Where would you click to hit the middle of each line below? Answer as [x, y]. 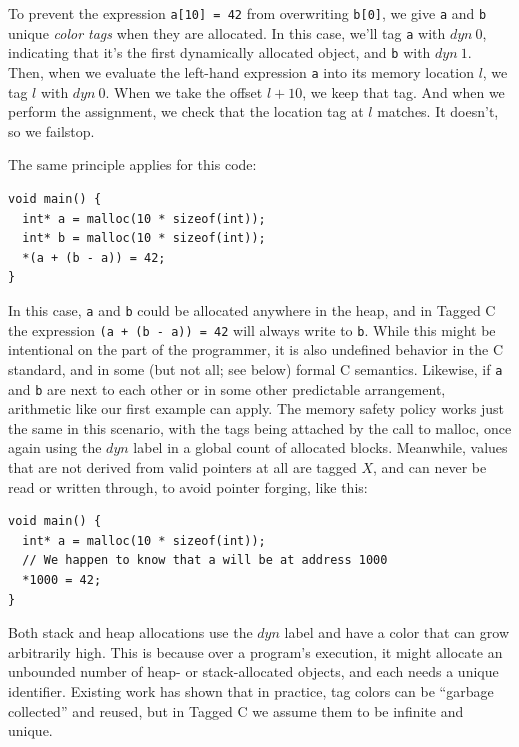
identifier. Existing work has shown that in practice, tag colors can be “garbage [251, 690]
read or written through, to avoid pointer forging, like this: [188, 486]
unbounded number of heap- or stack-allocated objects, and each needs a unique [253, 671]
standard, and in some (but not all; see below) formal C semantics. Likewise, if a [255, 368]
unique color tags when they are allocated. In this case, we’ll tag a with [227, 32]
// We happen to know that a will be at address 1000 [205, 560]
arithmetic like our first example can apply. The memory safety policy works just [256, 408]
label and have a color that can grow [396, 632]
